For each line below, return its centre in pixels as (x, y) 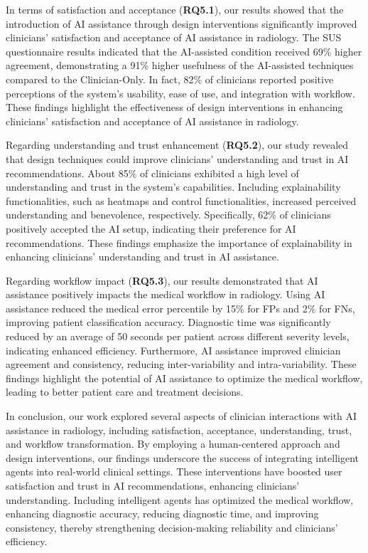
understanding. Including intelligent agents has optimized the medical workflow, (180, 499)
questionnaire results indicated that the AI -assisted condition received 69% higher (184, 51)
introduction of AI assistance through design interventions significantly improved (182, 23)
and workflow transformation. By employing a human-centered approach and (173, 444)
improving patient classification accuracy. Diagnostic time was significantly (168, 322)
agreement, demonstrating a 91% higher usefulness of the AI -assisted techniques (180, 65)
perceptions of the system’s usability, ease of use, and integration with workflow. (180, 93)
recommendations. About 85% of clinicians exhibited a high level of (152, 173)
